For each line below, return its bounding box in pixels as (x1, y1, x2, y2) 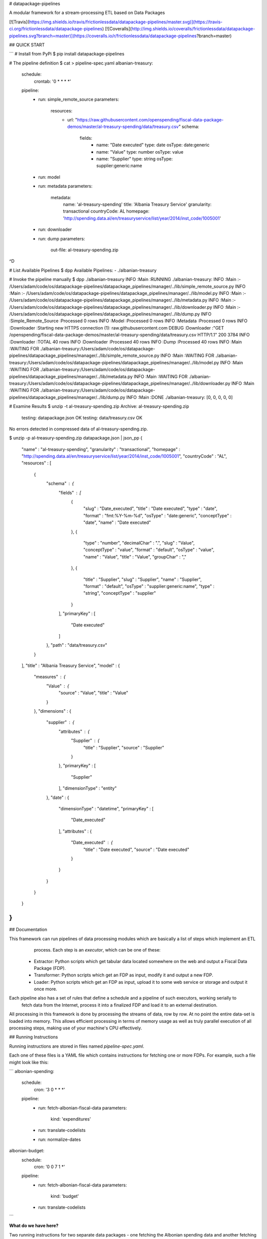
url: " (67, 117, 78, 123)
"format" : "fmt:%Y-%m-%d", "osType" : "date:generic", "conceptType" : (83, 512, 232, 518)
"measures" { (34, 674, 66, 680)
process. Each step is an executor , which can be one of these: (34, 947, 161, 953)
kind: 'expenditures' (50, 1116, 91, 1122)
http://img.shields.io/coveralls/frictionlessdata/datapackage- (131, 26, 256, 32)
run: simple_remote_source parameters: (38, 97, 120, 103)
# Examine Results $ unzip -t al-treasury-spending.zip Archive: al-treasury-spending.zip (9, 403, 189, 409)
